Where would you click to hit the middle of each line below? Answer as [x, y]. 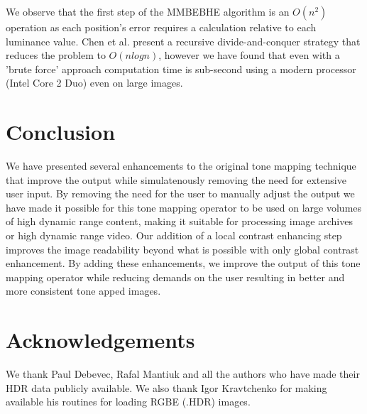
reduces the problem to [56, 55]
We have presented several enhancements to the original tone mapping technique [181, 166]
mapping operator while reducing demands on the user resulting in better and [175, 277]
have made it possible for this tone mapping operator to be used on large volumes [184, 207]
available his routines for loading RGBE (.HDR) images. [128, 402]
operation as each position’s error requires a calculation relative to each [161, 27]
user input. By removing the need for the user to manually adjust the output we [180, 194]
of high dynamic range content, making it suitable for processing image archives [179, 221]
